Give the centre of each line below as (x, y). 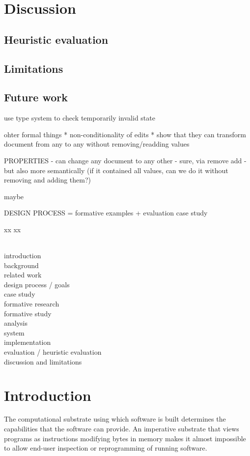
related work (23, 275)
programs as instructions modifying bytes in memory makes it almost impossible (125, 438)
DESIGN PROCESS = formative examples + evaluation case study (106, 213)
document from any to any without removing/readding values (97, 144)
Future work (36, 97)
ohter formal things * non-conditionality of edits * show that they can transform (125, 134)
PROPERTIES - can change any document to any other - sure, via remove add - (125, 160)
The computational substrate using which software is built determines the (115, 419)
